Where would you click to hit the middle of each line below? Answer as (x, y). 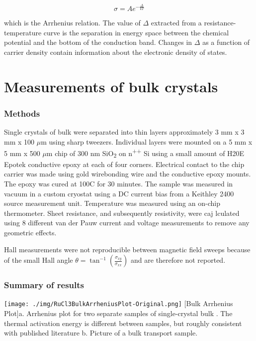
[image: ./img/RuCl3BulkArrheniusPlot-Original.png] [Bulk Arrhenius (119, 303)
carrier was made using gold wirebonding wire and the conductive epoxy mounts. (128, 174)
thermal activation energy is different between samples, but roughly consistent (123, 323)
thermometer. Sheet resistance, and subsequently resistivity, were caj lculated (122, 213)
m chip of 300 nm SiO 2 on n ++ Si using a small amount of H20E (145, 153)
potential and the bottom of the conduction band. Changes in (98, 42)
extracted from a (176, 22)
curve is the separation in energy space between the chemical (136, 32)
